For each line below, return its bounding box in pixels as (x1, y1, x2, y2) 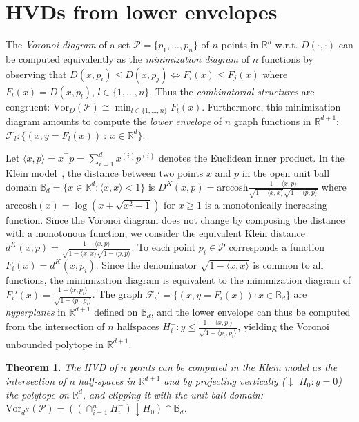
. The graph (92, 287, 143, 301)
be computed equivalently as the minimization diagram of (6, 51, 250, 66)
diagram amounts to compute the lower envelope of (6, 113, 222, 128)
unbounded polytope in (6, 336, 104, 351)
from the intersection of (6, 319, 105, 334)
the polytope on (6, 387, 69, 401)
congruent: (6, 99, 50, 113)
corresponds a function (229, 240, 325, 254)
